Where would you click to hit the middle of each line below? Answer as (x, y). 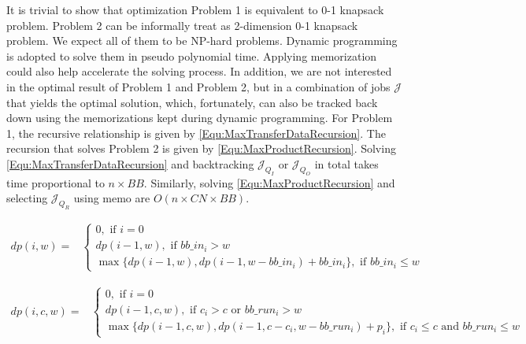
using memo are (112, 198)
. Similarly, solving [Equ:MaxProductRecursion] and (269, 182)
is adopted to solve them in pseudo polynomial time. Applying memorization (192, 55)
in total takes (346, 163)
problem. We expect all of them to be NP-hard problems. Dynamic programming (202, 41)
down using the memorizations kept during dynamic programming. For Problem (200, 118)
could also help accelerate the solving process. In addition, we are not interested (199, 71)
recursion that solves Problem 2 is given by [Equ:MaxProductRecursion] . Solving (201, 148)
